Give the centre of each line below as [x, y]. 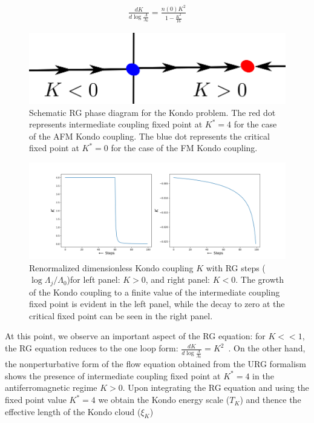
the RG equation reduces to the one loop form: [92, 348]
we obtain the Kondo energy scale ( [164, 400]
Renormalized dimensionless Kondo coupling [111, 267]
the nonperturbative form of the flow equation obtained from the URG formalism [155, 364]
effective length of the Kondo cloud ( [73, 411]
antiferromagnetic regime [51, 387]
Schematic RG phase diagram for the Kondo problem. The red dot [152, 112]
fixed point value [36, 400]
